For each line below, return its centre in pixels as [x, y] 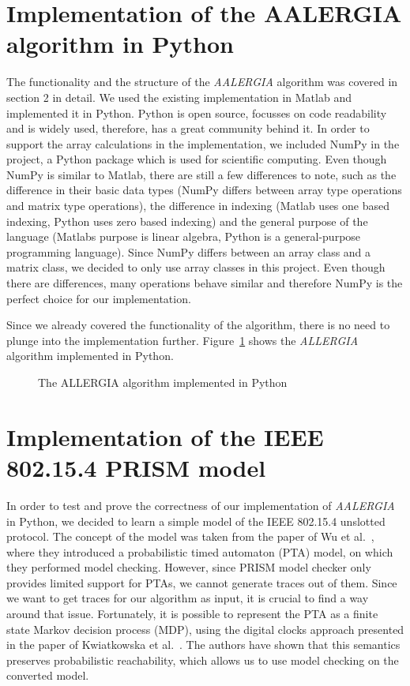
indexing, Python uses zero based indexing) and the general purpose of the [187, 221]
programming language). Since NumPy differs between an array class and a [189, 251]
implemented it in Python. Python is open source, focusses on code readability [197, 112]
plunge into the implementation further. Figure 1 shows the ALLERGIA [182, 340]
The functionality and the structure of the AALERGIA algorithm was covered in [202, 82]
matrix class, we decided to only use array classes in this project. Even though [196, 267]
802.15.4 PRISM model [136, 467]
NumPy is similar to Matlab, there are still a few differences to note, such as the [201, 174]
